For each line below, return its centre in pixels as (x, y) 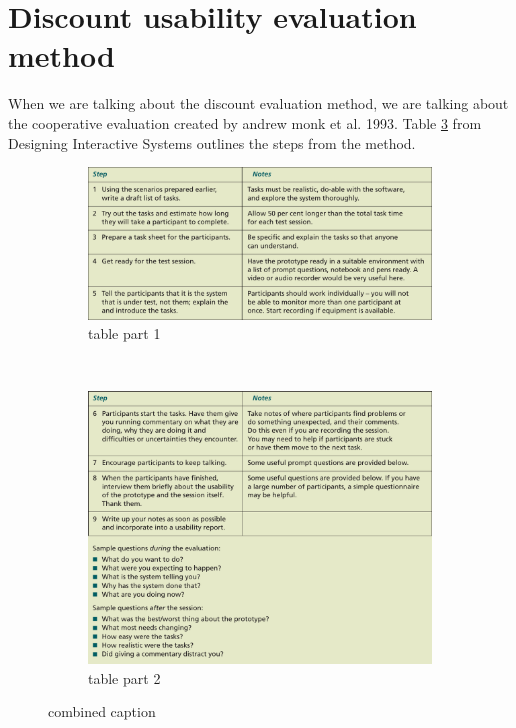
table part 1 (124, 333)
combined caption (102, 711)
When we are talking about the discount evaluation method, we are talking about (258, 103)
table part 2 (124, 677)
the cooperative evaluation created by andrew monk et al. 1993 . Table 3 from (245, 122)
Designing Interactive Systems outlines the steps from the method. (212, 142)
